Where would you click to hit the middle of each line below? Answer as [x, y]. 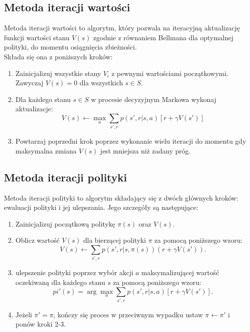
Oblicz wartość [37, 240]
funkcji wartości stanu [37, 37]
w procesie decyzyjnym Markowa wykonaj [154, 99]
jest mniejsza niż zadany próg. [145, 150]
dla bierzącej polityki [115, 240]
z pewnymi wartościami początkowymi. [170, 73]
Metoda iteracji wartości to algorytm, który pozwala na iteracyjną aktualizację [122, 28]
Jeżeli [24, 314]
